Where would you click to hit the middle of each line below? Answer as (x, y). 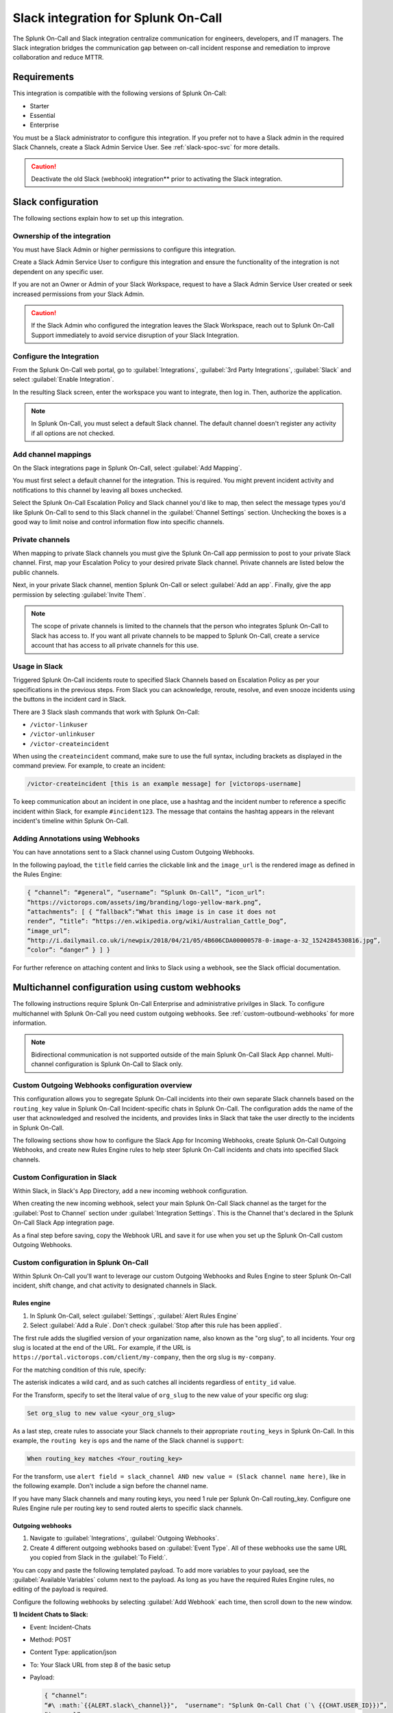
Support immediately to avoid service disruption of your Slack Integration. (135, 335)
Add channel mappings (52, 454)
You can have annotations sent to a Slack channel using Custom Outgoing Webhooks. (134, 852)
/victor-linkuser (59, 724)
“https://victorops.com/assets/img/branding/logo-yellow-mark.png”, (144, 902)
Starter (39, 106)
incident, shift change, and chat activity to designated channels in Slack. (115, 1285)
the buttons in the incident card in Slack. (69, 700)
